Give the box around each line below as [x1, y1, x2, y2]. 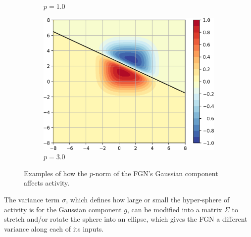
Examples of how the [24, 168, 88, 178]
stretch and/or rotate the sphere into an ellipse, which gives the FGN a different [4, 214, 248, 224]
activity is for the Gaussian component [4, 204, 122, 214]
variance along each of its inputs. [4, 223, 104, 234]
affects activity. [24, 178, 70, 188]
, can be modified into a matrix [127, 204, 222, 214]
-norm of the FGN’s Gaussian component [93, 168, 218, 178]
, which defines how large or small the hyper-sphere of [66, 194, 230, 204]
